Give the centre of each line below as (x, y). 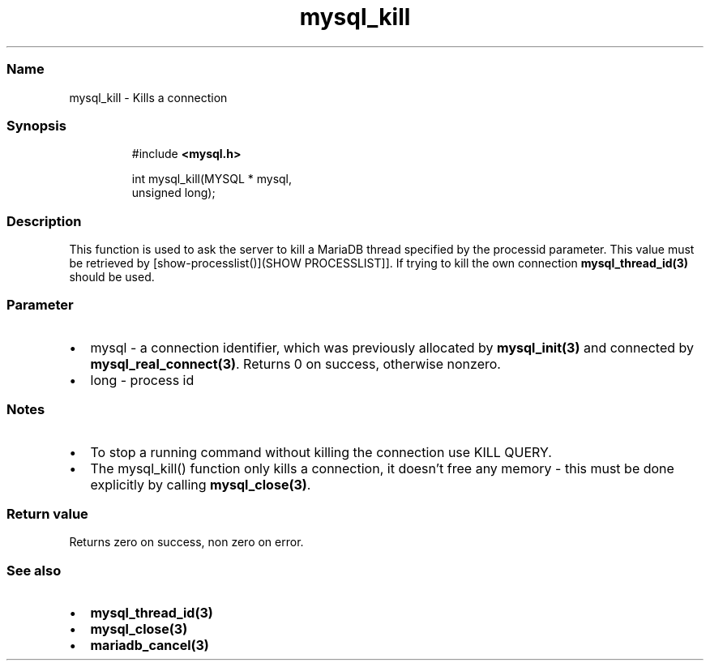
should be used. (112, 277)
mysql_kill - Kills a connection (148, 97)
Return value (47, 513)
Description (44, 221)
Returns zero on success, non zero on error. (186, 542)
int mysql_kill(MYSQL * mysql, (212, 179)
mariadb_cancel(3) (150, 645)
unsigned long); (173, 193)
